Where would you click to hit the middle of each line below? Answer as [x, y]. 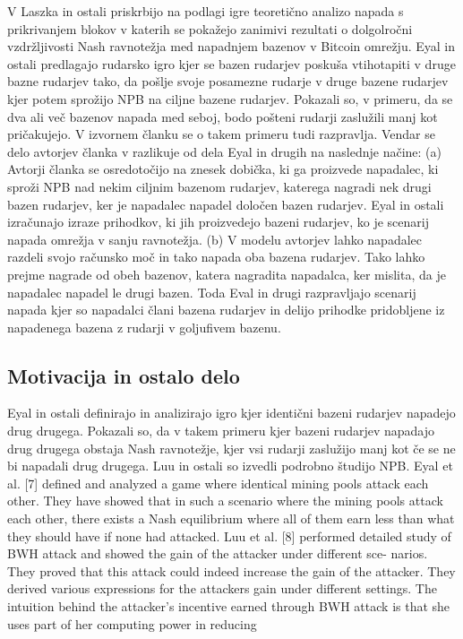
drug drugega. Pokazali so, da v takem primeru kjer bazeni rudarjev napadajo [221, 431]
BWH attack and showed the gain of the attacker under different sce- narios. [218, 553]
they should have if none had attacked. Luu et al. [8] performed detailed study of [229, 535]
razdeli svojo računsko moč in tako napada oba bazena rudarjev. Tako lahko [216, 257]
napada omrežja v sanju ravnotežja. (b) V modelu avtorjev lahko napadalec [215, 239]
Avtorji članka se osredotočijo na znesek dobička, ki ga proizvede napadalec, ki [223, 169]
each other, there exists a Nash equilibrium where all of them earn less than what [231, 518]
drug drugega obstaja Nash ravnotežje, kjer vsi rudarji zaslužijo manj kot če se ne [231, 448]
